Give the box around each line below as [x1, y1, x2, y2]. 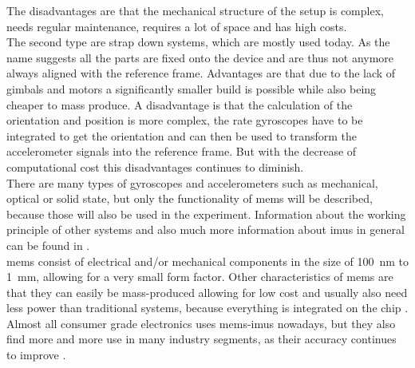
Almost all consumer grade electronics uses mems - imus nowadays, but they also [6, 315, 396, 331]
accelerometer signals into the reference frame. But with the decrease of [6, 143, 357, 160]
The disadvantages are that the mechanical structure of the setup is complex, [6, 2, 384, 18]
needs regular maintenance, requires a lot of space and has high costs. [6, 18, 347, 34]
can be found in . [6, 236, 90, 253]
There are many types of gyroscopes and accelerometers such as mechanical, [6, 174, 378, 191]
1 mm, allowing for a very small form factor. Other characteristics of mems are [6, 268, 393, 285]
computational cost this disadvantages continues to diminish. [6, 158, 304, 175]
